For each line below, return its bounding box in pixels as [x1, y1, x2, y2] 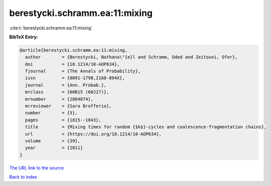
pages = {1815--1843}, [25, 117, 102, 123]
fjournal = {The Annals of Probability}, [25, 68, 141, 74]
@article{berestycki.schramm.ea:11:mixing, [19, 47, 128, 53]
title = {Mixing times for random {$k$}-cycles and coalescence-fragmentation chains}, [25, 124, 267, 130]
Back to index [9, 174, 37, 180]
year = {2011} [25, 145, 83, 151]
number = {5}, [25, 110, 78, 116]
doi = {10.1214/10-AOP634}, [25, 61, 120, 67]
